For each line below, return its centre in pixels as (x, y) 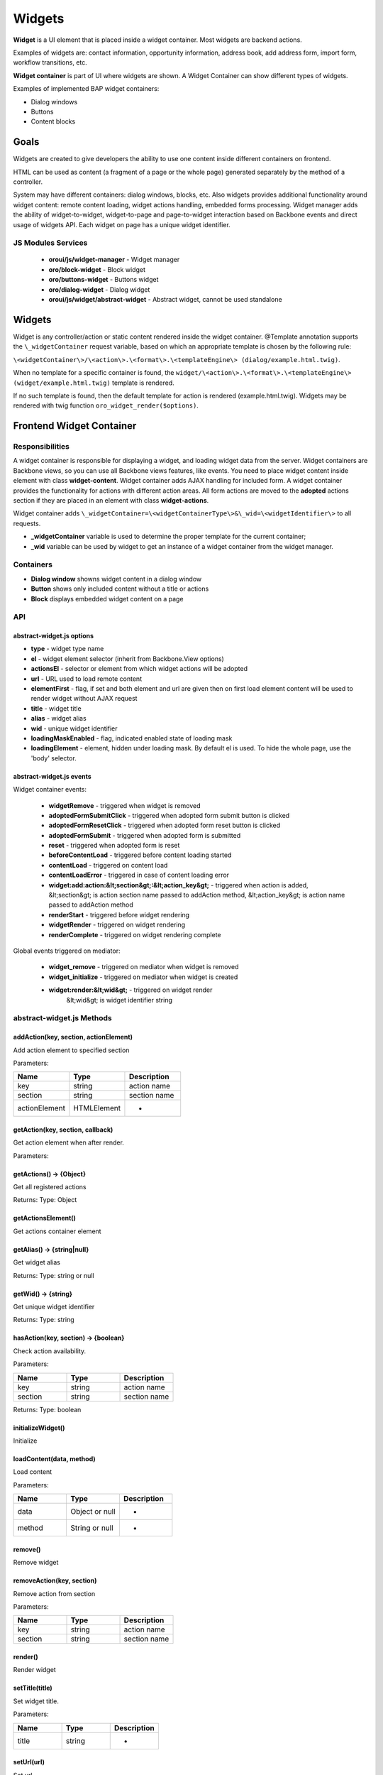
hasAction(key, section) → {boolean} (69, 1338)
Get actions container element (57, 1231)
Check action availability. (50, 1351)
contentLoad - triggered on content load (108, 865)
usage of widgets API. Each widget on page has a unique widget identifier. (122, 224)
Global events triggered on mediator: (67, 951)
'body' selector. (54, 758)
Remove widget (36, 1563)
